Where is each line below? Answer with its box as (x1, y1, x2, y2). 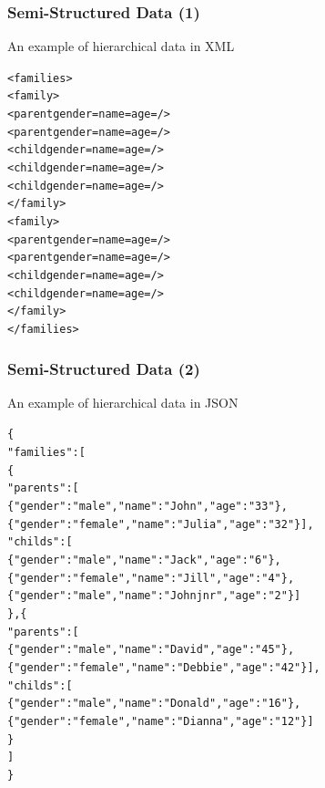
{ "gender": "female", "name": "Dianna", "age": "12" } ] (7, 714, 314, 728)
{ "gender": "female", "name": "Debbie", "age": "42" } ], (7, 661, 320, 674)
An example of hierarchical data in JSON (7, 392, 239, 411)
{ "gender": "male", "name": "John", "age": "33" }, (7, 500, 288, 513)
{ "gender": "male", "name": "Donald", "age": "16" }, (7, 697, 301, 710)
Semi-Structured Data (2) (7, 357, 200, 379)
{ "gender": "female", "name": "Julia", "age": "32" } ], (7, 517, 314, 531)
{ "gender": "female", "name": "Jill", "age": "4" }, (7, 571, 295, 585)
